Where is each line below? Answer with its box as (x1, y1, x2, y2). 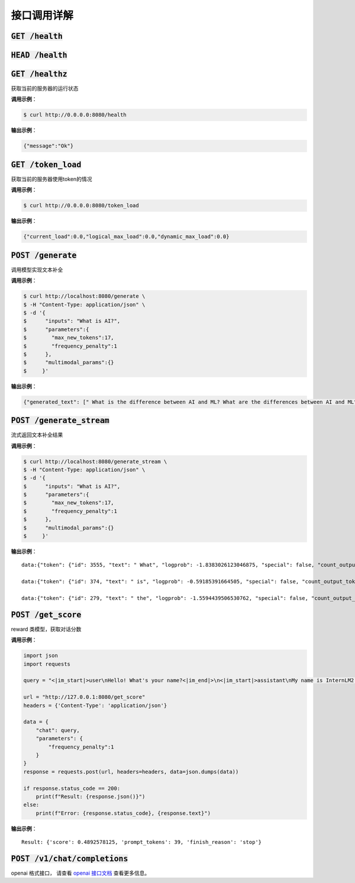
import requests (23, 660, 71, 667)
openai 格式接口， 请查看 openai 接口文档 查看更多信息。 (11, 869, 150, 876)
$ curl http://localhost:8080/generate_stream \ (23, 458, 167, 465)
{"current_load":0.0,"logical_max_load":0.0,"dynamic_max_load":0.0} (23, 233, 230, 240)
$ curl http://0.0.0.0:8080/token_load (23, 202, 139, 209)
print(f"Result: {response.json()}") (35, 793, 146, 799)
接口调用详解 (11, 9, 74, 22)
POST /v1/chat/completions (11, 853, 128, 863)
